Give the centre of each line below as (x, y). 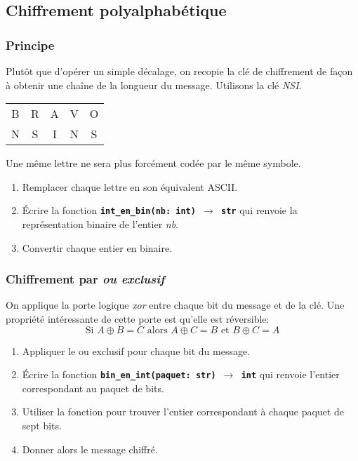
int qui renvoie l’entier (290, 374)
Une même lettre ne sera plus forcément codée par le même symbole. (153, 163)
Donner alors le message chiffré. (90, 449)
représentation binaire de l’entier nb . (100, 224)
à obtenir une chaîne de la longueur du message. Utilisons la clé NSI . (154, 85)
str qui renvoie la (259, 210)
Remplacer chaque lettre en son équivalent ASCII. (130, 186)
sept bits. (42, 426)
